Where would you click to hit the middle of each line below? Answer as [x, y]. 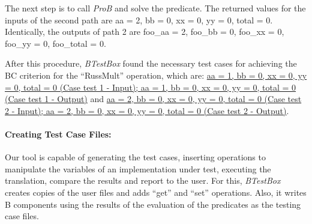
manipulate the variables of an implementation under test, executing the [138, 168]
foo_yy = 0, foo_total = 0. [55, 43]
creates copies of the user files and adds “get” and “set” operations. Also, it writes [156, 192]
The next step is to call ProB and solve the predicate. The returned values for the [155, 8]
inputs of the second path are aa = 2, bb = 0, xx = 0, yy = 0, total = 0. [139, 20]
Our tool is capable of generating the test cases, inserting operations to [135, 157]
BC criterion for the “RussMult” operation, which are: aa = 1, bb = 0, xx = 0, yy [156, 75]
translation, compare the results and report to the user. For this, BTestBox [143, 180]
